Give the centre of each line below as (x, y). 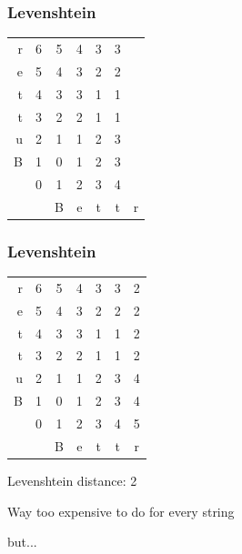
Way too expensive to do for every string (121, 511)
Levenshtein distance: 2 (72, 480)
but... (22, 542)
